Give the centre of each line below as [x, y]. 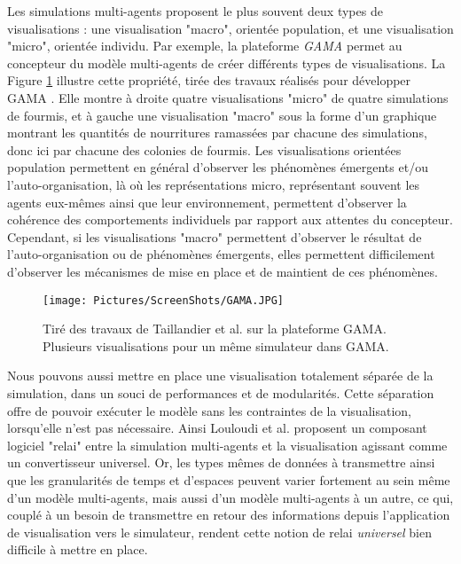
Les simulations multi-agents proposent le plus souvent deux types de [195, 11]
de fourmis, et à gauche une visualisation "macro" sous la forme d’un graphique [222, 115]
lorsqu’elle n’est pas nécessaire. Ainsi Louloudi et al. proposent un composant [217, 428]
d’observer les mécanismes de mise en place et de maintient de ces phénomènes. [223, 271]
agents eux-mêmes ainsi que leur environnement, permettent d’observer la [207, 202]
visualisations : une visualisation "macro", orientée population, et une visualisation [230, 28]
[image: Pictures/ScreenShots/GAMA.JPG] [164, 300]
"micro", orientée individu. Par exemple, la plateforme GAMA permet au [205, 46]
